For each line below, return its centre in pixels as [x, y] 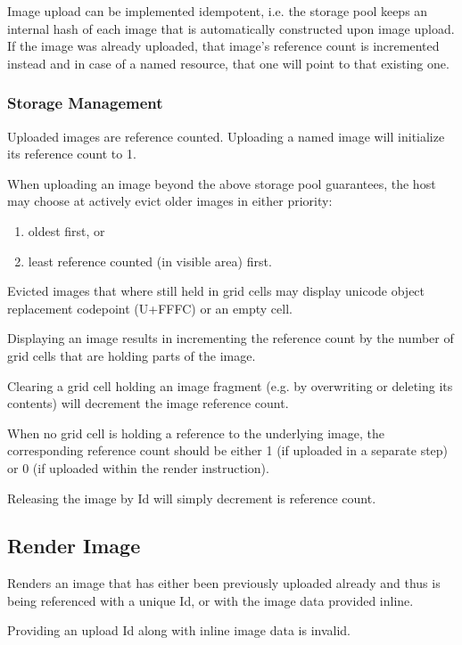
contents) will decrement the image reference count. [148, 403]
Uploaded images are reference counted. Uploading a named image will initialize [226, 136]
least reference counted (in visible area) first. [150, 261]
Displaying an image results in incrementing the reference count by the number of [231, 338]
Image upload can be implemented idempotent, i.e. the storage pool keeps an [218, 11]
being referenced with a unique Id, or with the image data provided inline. [210, 600]
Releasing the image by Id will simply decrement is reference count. [192, 498]
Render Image [74, 546]
